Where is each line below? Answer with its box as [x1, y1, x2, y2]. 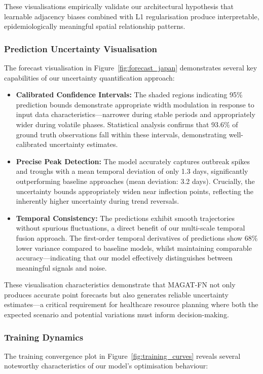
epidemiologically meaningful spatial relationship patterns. [4, 21, 185, 31]
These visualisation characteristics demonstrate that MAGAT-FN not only [4, 279, 236, 290]
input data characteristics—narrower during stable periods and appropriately [16, 109, 255, 120]
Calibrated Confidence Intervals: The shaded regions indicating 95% [16, 89, 243, 100]
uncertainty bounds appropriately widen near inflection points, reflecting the [16, 185, 254, 196]
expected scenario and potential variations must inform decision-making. [4, 309, 229, 320]
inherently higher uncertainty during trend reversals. [16, 196, 179, 206]
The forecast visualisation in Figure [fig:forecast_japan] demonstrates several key [4, 62, 257, 72]
